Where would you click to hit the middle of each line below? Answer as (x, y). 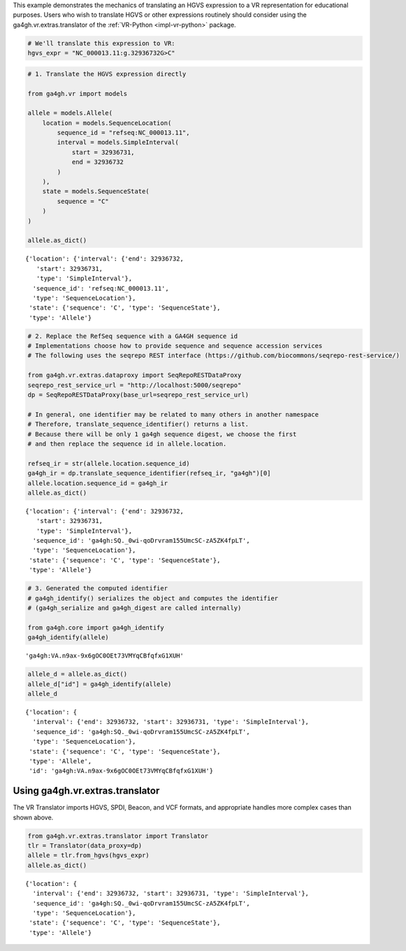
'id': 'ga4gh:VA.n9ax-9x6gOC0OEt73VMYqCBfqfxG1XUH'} (121, 771)
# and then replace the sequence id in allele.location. (127, 444)
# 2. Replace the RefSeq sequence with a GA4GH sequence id (133, 336)
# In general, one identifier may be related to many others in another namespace (173, 414)
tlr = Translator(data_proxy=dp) (85, 845)
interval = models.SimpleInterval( (118, 143)
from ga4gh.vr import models (78, 93)
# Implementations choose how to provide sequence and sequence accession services (175, 346)
